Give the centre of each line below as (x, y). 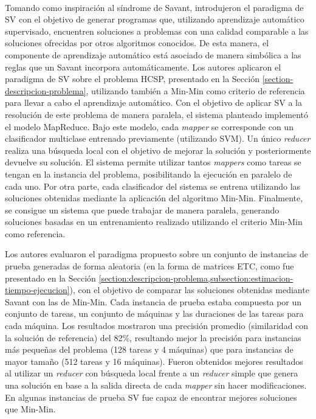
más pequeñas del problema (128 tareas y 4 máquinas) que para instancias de (149, 349)
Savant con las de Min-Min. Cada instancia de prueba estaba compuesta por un (153, 301)
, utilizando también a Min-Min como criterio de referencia (195, 90)
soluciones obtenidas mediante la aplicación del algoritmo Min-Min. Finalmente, (154, 198)
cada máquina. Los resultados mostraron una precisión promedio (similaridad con (157, 326)
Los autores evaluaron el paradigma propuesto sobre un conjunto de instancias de (157, 254)
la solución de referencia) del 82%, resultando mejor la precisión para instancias (153, 337)
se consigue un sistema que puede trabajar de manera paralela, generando (142, 209)
